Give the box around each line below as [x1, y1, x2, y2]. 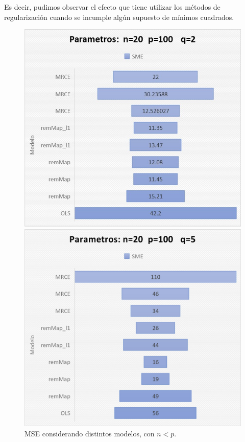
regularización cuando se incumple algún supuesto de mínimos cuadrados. [4, 11, 234, 22]
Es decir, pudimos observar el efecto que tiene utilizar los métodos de [4, 2, 220, 12]
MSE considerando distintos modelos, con [24, 428, 155, 438]
